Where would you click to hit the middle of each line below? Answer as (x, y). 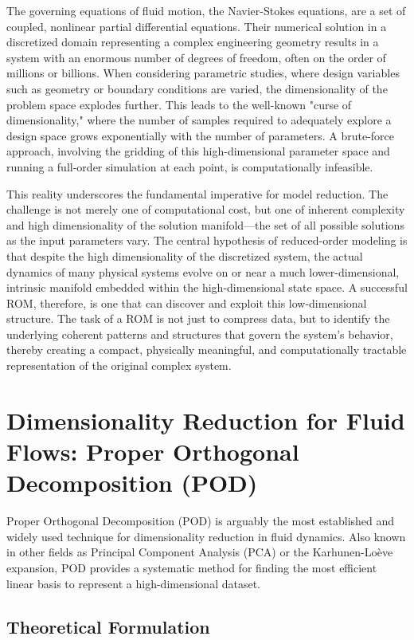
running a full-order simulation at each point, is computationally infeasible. (190, 166)
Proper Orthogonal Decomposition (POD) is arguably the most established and (201, 521)
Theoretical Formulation (108, 626)
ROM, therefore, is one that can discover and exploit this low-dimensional (187, 302)
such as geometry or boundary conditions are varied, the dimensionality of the (197, 88)
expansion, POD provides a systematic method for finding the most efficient (192, 567)
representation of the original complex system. (119, 365)
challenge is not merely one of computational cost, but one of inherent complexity (206, 209)
